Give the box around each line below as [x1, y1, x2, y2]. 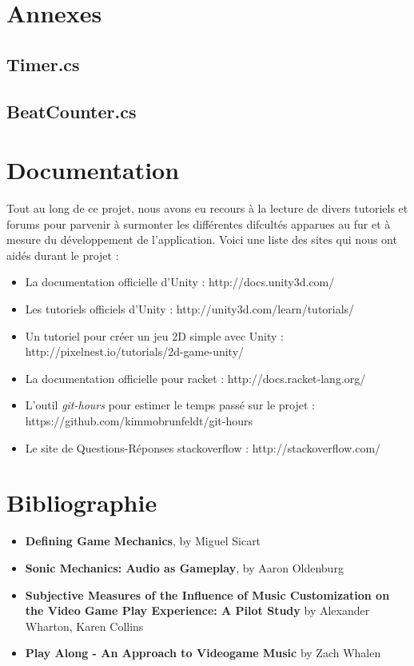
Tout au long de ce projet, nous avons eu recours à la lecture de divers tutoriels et [6, 200, 408, 217]
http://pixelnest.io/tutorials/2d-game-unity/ [25, 343, 245, 360]
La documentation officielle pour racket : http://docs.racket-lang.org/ [25, 369, 366, 386]
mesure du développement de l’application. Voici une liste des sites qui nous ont [6, 231, 397, 248]
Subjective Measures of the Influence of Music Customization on [25, 586, 390, 603]
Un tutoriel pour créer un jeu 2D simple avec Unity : [25, 327, 284, 344]
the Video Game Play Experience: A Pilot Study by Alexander [25, 602, 370, 619]
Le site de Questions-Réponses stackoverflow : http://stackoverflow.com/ [25, 439, 381, 456]
